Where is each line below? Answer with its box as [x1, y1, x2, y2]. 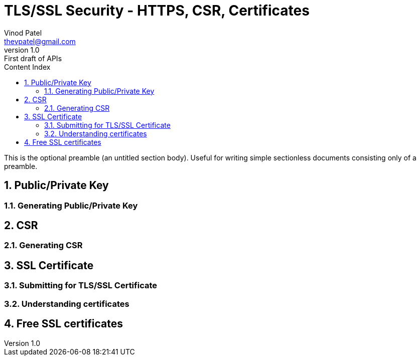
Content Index [4, 62, 51, 71]
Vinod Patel [4, 28, 42, 37]
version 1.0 [4, 45, 40, 54]
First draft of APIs [4, 54, 62, 63]
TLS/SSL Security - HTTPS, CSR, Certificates [4, 2, 310, 19]
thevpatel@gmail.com [4, 37, 76, 46]
